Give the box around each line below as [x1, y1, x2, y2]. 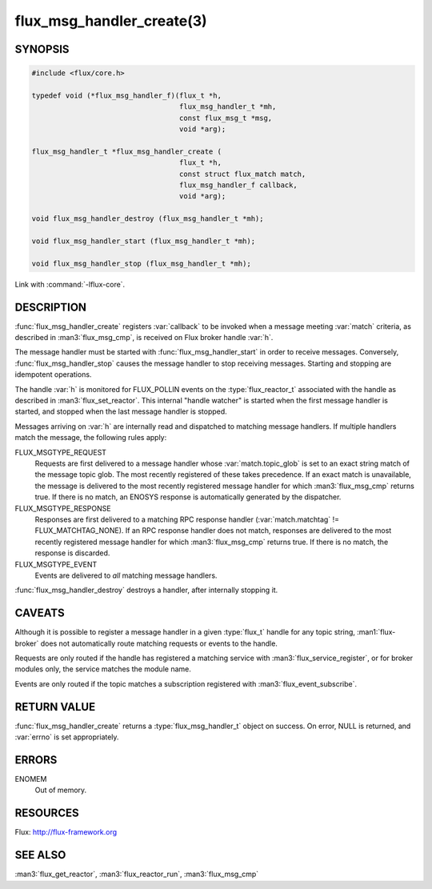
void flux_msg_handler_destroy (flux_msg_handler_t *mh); [31, 214, 264, 223]
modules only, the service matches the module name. [14, 664, 191, 674]
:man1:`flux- [357, 627, 396, 637]
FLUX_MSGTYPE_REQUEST [14, 447, 107, 457]
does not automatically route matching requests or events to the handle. [40, 639, 278, 648]
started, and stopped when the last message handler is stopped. [14, 406, 227, 416]
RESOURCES [14, 807, 79, 820]
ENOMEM [14, 774, 47, 783]
